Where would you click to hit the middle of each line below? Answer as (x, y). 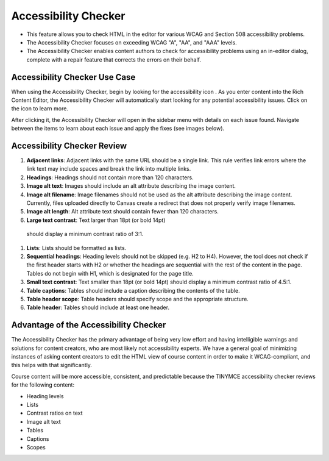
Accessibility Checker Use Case (73, 77)
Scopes (36, 447)
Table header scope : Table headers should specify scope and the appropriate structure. (138, 299)
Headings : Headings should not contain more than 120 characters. (110, 177)
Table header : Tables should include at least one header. (98, 307)
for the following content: (43, 385)
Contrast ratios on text (55, 413)
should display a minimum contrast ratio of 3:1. (85, 234)
